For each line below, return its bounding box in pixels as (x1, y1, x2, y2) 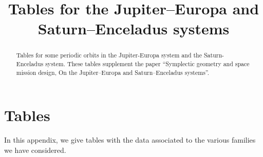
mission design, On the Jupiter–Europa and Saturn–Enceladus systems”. (16, 68, 210, 76)
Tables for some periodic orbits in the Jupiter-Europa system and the (16, 51, 202, 60)
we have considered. (4, 144, 66, 155)
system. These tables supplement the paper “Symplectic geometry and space (45, 60, 250, 68)
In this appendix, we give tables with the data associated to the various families (4, 134, 256, 145)
